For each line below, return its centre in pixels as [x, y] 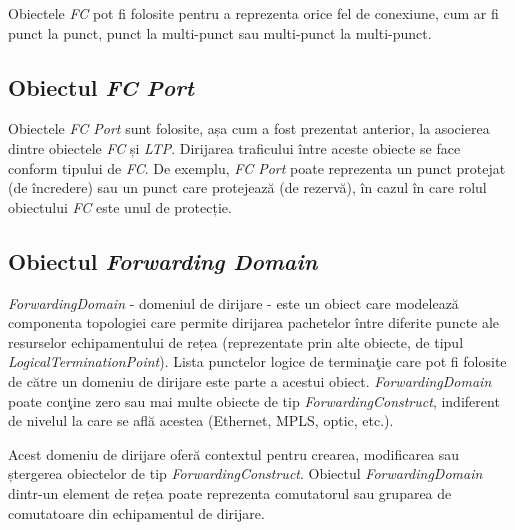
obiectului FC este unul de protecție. [120, 206]
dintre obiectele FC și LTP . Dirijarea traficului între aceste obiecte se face [234, 147]
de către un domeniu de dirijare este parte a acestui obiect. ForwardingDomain [250, 380]
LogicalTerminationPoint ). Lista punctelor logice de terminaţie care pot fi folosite [257, 361]
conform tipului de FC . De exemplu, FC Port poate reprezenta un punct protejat [257, 167]
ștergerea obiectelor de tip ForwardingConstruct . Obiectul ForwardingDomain [245, 473]
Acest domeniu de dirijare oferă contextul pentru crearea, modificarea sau [234, 453]
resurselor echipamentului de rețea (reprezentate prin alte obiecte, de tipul [236, 341]
